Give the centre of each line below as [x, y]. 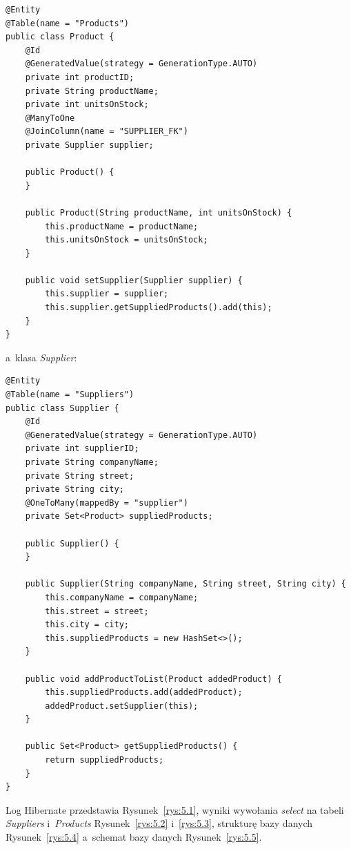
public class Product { [60, 37]
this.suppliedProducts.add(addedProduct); [144, 693]
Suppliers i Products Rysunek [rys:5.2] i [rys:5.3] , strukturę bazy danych [159, 823]
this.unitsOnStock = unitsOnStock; [127, 240]
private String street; [80, 476]
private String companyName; [92, 462]
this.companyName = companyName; [122, 597]
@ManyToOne [50, 118]
